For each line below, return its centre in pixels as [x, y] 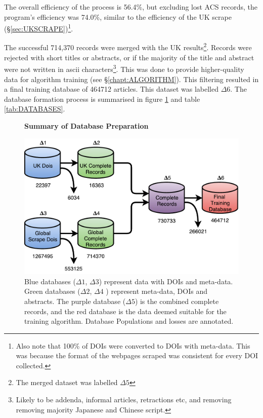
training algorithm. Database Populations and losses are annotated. [129, 321]
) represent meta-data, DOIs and [157, 291]
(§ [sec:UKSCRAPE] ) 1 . [39, 28]
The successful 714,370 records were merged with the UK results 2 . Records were [128, 47]
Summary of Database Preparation [86, 125]
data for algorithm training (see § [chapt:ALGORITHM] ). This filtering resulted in [131, 79]
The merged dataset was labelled [67, 382]
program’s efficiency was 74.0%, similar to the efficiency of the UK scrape [118, 16]
